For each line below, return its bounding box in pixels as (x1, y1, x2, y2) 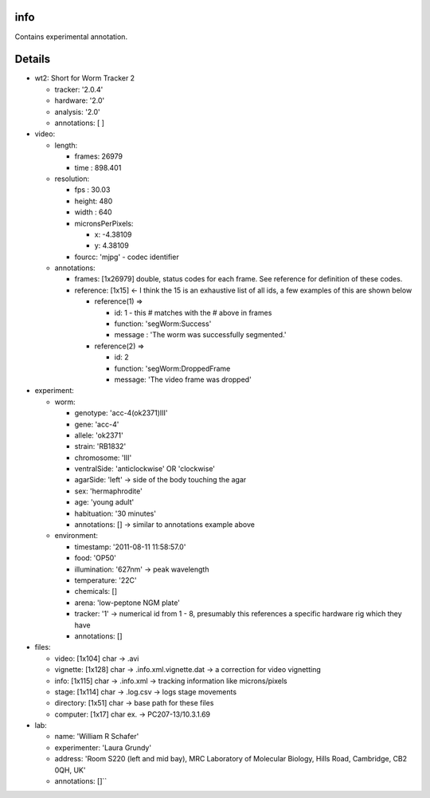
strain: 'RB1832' (74, 442, 127, 451)
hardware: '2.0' (54, 96, 105, 105)
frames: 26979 (74, 151, 123, 161)
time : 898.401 (74, 163, 122, 172)
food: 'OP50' (74, 553, 117, 563)
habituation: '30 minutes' (74, 509, 157, 518)
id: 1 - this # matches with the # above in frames (114, 308, 272, 317)
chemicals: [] (74, 587, 118, 596)
